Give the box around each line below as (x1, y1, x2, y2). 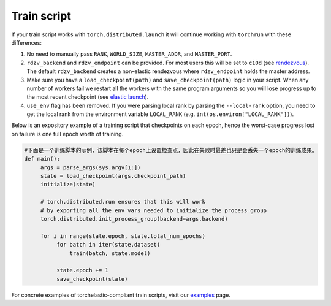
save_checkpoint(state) (56, 275, 128, 282)
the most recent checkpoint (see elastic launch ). (26, 93, 149, 101)
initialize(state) (40, 181, 96, 188)
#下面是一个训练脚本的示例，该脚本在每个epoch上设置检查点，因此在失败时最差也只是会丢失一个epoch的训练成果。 (24, 147, 318, 153)
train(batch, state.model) (69, 250, 151, 257)
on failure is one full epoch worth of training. (11, 130, 124, 137)
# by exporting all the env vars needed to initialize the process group (40, 207, 267, 214)
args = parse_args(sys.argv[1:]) (40, 164, 141, 171)
